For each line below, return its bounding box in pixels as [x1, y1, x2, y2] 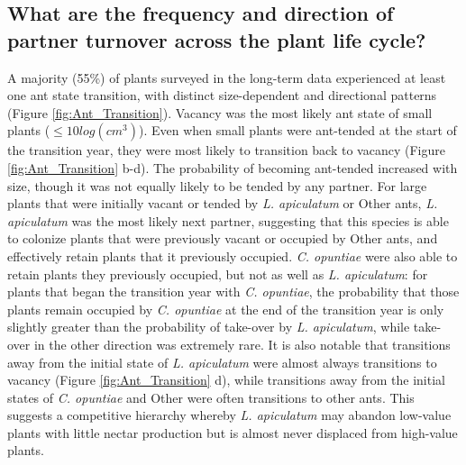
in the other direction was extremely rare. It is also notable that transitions [33, 334, 451, 353]
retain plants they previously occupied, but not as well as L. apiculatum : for [7, 264, 428, 283]
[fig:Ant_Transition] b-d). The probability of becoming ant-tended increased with [7, 158, 458, 177]
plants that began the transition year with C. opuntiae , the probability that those [7, 282, 460, 301]
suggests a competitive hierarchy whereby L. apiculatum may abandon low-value [7, 406, 452, 424]
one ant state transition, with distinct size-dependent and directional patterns [7, 86, 437, 105]
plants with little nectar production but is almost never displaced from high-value [7, 423, 458, 442]
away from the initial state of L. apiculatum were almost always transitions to [7, 352, 437, 371]
